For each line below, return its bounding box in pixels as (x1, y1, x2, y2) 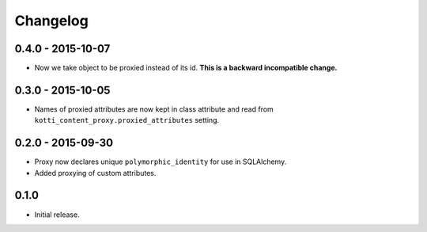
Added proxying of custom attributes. (34, 168, 157, 177)
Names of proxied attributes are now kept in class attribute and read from (34, 104, 274, 114)
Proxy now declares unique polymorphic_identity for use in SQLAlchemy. (34, 157, 287, 166)
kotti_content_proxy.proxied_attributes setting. (34, 116, 220, 125)
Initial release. (34, 210, 80, 219)
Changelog (14, 12, 89, 29)
